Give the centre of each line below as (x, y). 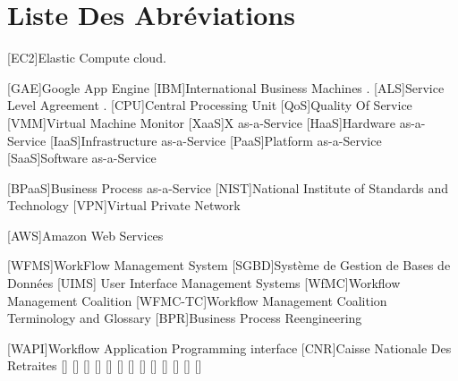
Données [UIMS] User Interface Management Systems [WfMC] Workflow (204, 283)
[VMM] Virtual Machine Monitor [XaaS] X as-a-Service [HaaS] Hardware (201, 122)
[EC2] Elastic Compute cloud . (87, 58)
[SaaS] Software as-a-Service (82, 158)
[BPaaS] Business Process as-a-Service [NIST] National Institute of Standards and (228, 187)
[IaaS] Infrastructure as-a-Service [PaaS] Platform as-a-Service (216, 140)
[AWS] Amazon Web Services (85, 235)
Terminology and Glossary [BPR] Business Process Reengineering (185, 318)
